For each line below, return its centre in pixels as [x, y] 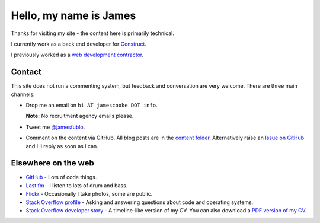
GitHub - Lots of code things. [61, 177]
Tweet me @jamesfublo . [55, 127]
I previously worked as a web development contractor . [77, 55]
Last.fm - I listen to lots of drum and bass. [77, 185]
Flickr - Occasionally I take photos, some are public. [89, 194]
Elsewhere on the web [52, 163]
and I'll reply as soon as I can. [62, 146]
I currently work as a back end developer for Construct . [79, 44]
